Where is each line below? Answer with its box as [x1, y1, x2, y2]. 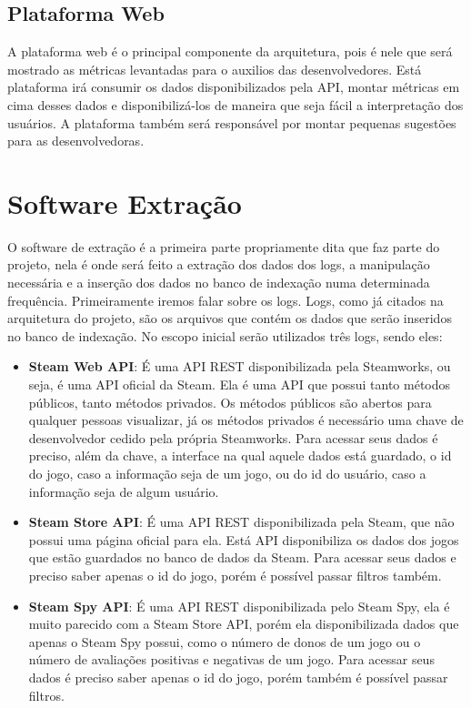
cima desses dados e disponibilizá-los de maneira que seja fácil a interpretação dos [7, 95, 464, 114]
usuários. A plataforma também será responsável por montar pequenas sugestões [7, 113, 456, 132]
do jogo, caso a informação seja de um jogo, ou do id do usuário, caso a [28, 464, 426, 483]
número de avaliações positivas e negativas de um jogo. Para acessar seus [28, 650, 435, 669]
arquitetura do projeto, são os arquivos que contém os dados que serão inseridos [7, 308, 452, 328]
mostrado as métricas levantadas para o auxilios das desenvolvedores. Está [7, 59, 422, 78]
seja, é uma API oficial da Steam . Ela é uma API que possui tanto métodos [28, 375, 451, 394]
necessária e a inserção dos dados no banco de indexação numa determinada [7, 273, 430, 292]
